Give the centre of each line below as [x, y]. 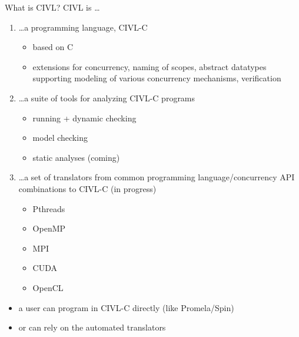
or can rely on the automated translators [92, 327]
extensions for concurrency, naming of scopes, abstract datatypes [149, 66]
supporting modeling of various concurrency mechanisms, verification [157, 78]
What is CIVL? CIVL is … [52, 7]
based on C [53, 47]
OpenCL [48, 287]
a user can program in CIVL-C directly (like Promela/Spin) [126, 307]
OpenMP [49, 228]
